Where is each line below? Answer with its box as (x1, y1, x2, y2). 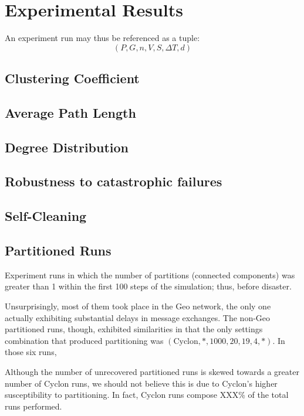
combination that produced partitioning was (5, 334, 164, 346)
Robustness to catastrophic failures (5, 172, 222, 190)
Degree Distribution (5, 138, 129, 156)
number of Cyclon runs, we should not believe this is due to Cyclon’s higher (5, 377, 278, 389)
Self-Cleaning (5, 207, 87, 225)
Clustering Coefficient (5, 69, 140, 87)
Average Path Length (5, 103, 136, 121)
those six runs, (5, 346, 57, 358)
